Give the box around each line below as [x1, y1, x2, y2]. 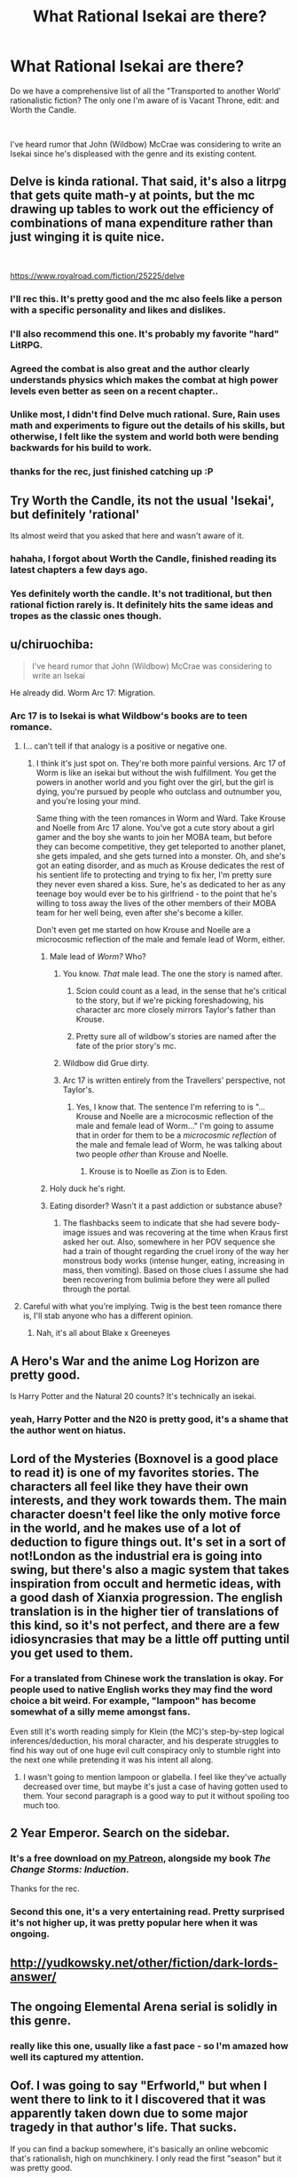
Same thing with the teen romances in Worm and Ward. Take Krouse [35, 813, 286, 823]
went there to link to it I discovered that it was [10, 2092, 266, 2107]
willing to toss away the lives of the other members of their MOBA [35, 898, 277, 909]
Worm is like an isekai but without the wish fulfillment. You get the [35, 767, 278, 778]
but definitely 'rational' [10, 506, 140, 521]
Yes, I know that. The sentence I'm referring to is [75, 1101, 254, 1112]
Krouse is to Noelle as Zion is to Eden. [89, 1166, 228, 1177]
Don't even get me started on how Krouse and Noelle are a [35, 925, 251, 935]
